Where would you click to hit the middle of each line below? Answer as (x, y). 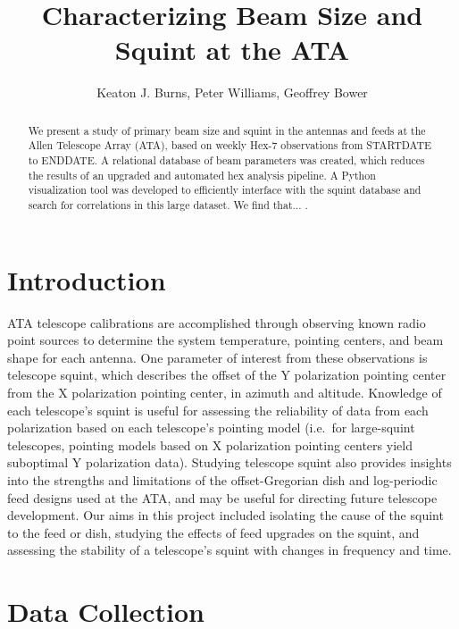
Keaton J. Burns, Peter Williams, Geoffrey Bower (232, 92)
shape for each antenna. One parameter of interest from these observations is (217, 357)
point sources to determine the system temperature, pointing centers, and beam (225, 340)
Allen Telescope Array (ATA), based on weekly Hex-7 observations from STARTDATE (230, 145)
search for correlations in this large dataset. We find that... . (168, 204)
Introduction (87, 279)
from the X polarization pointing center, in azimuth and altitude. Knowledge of (225, 392)
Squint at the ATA (232, 50)
